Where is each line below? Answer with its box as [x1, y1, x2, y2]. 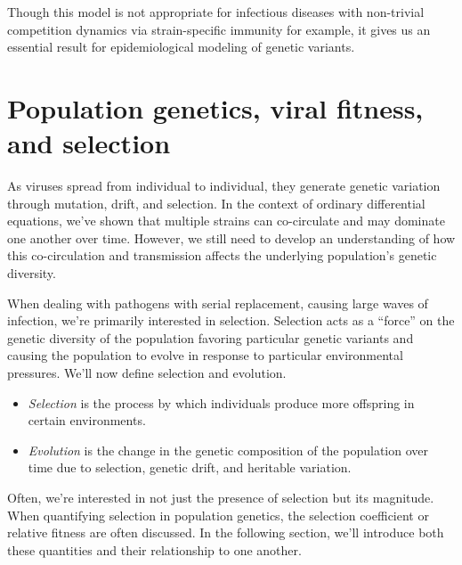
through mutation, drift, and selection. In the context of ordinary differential [7, 193, 426, 212]
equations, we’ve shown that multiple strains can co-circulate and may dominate [7, 211, 445, 230]
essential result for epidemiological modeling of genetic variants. [7, 37, 355, 56]
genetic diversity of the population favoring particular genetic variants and [7, 328, 414, 347]
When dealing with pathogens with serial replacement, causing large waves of [7, 293, 428, 312]
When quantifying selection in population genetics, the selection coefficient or [7, 505, 429, 524]
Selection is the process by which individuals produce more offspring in [28, 393, 415, 412]
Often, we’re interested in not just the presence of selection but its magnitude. [7, 488, 434, 506]
